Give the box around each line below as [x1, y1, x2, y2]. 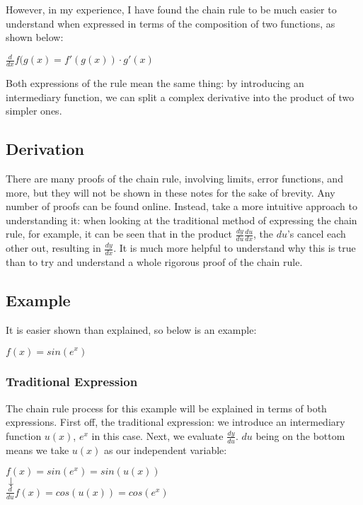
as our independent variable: [103, 442, 227, 457]
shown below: [6, 30, 64, 45]
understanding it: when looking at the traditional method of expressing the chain [6, 212, 357, 227]
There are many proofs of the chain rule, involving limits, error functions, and [6, 171, 343, 186]
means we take [6, 442, 69, 457]
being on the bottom [255, 428, 345, 443]
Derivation [6, 138, 84, 160]
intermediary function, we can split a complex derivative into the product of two [6, 89, 355, 104]
